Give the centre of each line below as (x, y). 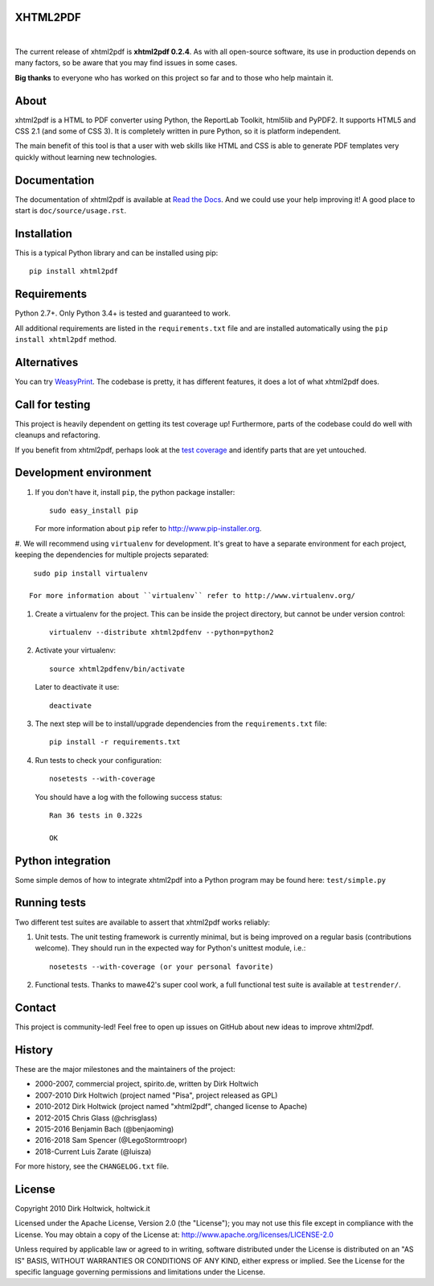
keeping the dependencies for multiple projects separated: (112, 554)
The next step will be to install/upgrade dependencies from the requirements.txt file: (181, 723)
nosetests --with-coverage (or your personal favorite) (162, 967)
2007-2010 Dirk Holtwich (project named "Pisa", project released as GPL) (156, 1095)
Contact (35, 1007)
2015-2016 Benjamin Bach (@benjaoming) (104, 1129)
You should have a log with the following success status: (129, 797)
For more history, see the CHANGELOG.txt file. (92, 1166)
